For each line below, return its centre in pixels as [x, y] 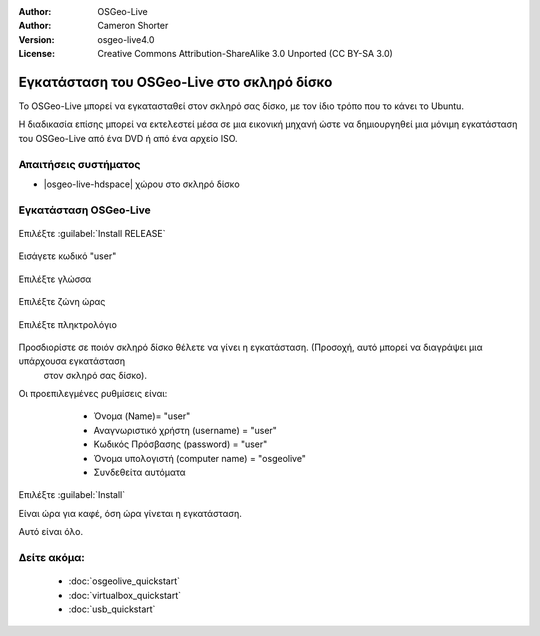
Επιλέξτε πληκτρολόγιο [67, 324]
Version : [36, 39]
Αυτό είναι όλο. [51, 532]
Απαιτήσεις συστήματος [79, 164]
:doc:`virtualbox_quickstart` [125, 595]
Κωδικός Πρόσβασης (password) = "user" [180, 444]
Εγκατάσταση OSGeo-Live [85, 210]
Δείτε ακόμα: [51, 557]
